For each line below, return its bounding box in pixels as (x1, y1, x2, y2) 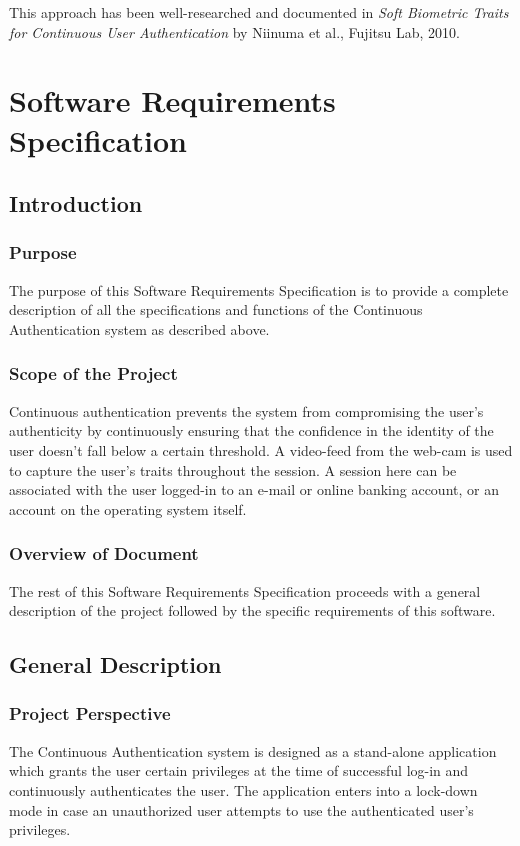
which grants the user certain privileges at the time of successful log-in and (9, 760, 469, 781)
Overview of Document (9, 541, 199, 566)
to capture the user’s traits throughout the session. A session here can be (9, 459, 457, 480)
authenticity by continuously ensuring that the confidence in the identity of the (9, 420, 494, 441)
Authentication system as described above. (9, 318, 270, 339)
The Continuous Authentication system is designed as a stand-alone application (9, 740, 497, 761)
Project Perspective (9, 701, 171, 726)
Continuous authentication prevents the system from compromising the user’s (9, 400, 484, 421)
